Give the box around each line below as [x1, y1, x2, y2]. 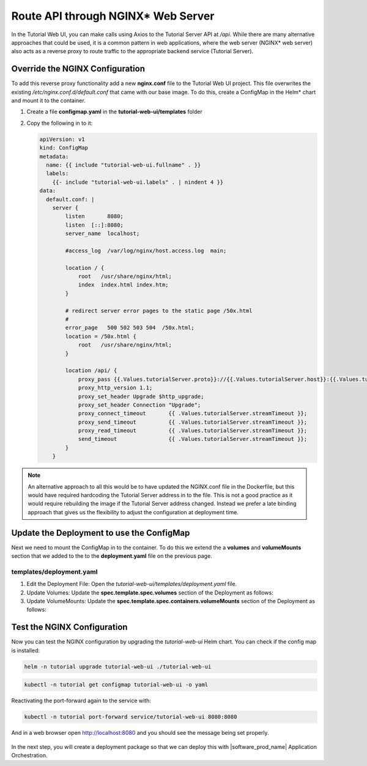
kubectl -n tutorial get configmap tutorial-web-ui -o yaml [24, 682, 209, 688]
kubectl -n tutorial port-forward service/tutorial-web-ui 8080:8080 [24, 713, 237, 721]
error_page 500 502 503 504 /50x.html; [65, 325, 195, 331]
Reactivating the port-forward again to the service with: [11, 697, 151, 704]
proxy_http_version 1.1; [78, 385, 153, 391]
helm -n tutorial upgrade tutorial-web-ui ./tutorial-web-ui [24, 663, 212, 670]
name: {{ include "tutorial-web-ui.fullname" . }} [46, 161, 201, 168]
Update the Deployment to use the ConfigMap [11, 527, 190, 538]
